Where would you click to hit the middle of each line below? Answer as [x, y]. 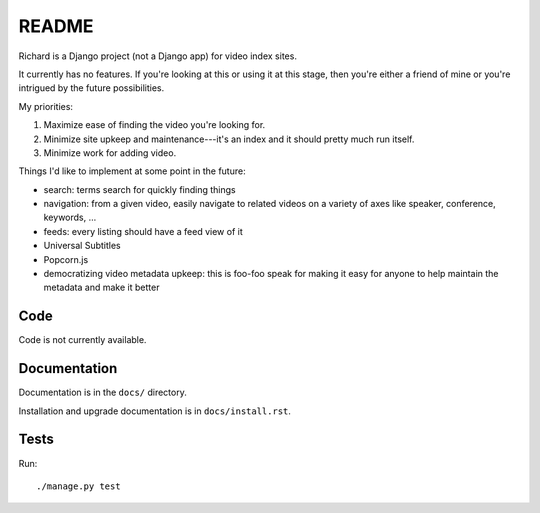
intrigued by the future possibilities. [91, 88]
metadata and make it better [101, 287]
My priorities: [46, 106]
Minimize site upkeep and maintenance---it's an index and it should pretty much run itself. [229, 139]
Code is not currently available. [82, 340]
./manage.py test [78, 486]
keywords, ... [70, 217]
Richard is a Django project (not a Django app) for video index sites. [157, 56]
